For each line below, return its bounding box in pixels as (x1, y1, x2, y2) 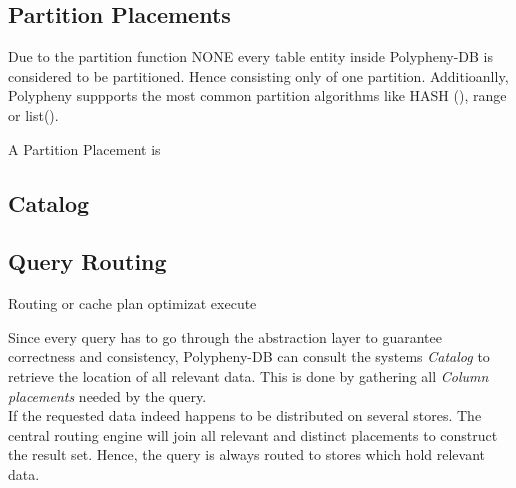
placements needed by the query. (8, 385, 207, 406)
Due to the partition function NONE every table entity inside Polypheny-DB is (8, 46, 494, 67)
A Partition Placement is (8, 138, 161, 159)
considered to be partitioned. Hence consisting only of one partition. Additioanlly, (8, 65, 509, 86)
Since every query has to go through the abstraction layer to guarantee (8, 326, 442, 347)
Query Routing (8, 246, 167, 277)
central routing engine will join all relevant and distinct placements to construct (8, 424, 498, 445)
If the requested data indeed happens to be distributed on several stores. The (8, 405, 482, 426)
